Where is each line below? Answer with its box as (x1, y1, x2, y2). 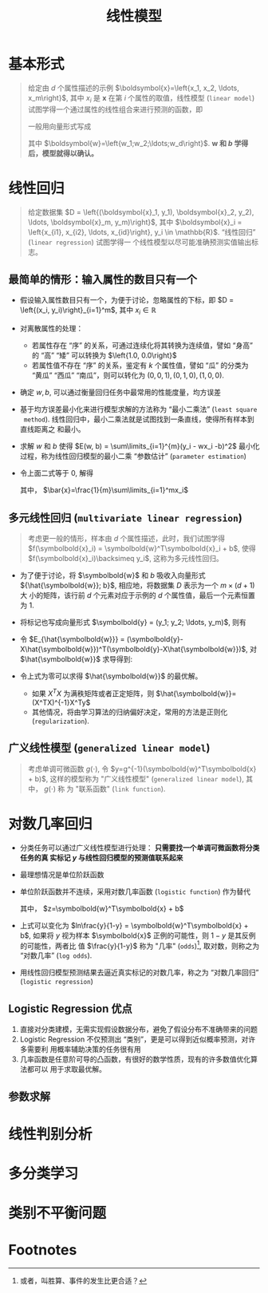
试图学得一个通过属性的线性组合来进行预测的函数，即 (27, 105, 203, 114)
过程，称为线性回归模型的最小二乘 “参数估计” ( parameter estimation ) (19, 452, 247, 461)
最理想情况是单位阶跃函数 (19, 869, 104, 879)
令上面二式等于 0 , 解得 (19, 469, 94, 478)
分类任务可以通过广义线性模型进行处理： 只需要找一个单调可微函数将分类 (19, 843, 260, 852)
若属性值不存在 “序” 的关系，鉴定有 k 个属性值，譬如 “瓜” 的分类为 (31, 361, 249, 370)
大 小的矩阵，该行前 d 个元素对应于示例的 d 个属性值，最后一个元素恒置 (19, 591, 255, 600)
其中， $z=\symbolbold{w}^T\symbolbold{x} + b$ (19, 904, 184, 913)
